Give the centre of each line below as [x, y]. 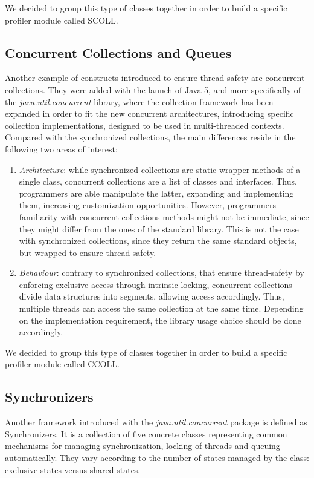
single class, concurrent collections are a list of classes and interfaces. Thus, [158, 181]
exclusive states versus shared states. [73, 469]
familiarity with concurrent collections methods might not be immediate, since [164, 216]
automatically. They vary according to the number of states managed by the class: [157, 458]
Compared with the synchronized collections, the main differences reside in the [150, 137]
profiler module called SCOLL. [62, 20]
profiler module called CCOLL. [62, 364]
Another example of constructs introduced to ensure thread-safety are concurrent [155, 78]
